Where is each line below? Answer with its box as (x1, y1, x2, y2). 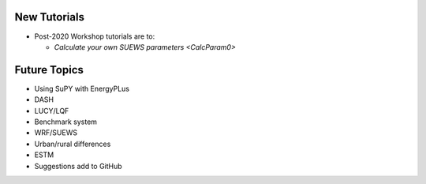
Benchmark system (34, 117, 98, 126)
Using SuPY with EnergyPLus (34, 84, 130, 93)
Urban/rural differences (34, 139, 111, 148)
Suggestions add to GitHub (34, 161, 122, 171)
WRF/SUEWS (34, 128, 78, 137)
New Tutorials (14, 10, 84, 24)
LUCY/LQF (34, 106, 69, 115)
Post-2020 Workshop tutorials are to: (34, 32, 155, 41)
